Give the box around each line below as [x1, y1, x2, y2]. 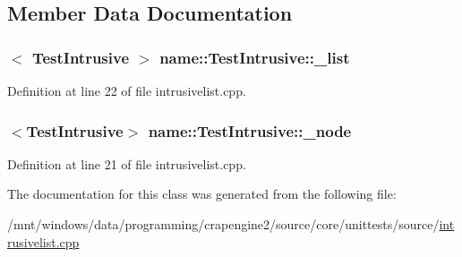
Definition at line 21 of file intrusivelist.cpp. [7, 154, 246, 173]
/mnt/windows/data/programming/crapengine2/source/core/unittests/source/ [7, 215, 440, 233]
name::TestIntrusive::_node [148, 119, 352, 141]
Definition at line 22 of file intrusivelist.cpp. [7, 81, 246, 99]
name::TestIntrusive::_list [159, 46, 350, 68]
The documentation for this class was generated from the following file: [7, 184, 397, 203]
